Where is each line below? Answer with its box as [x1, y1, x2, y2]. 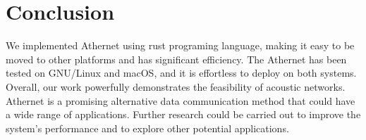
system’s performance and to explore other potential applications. [6, 120, 289, 135]
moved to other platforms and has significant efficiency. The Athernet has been [6, 51, 347, 66]
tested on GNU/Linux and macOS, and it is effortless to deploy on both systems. [6, 65, 357, 80]
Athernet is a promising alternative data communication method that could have [6, 93, 355, 108]
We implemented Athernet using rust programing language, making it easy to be [6, 38, 355, 53]
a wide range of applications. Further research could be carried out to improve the [6, 107, 361, 122]
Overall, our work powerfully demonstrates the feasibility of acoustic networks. [6, 79, 346, 94]
